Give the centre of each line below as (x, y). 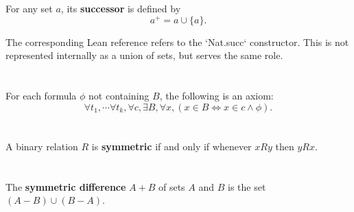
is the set (247, 186)
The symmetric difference (66, 186)
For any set (29, 8)
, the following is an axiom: (216, 96)
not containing (119, 96)
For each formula (41, 96)
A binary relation (42, 146)
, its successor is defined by (121, 8)
